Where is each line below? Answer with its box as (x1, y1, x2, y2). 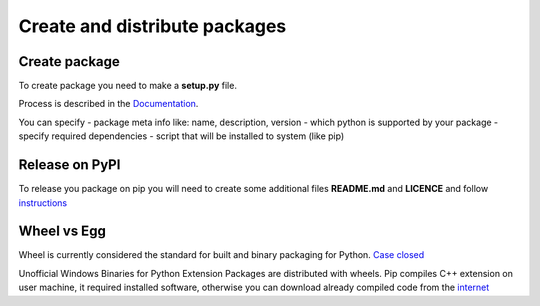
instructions (18, 196, 68, 209)
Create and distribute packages (18, 15, 287, 37)
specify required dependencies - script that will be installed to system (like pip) (18, 130, 345, 142)
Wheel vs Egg (18, 223, 107, 240)
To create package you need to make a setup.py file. (18, 80, 237, 92)
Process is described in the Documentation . (18, 98, 199, 110)
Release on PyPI (18, 156, 121, 174)
